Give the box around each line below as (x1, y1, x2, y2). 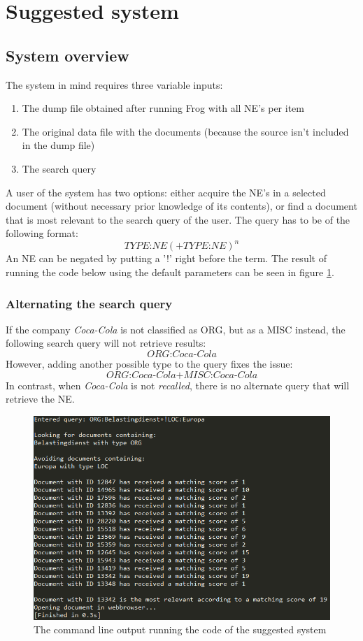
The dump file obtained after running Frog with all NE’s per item (22, 101, 304, 115)
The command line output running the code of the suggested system (34, 622, 327, 637)
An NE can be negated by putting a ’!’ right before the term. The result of (6, 251, 327, 266)
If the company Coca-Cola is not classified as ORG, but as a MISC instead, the (6, 322, 346, 336)
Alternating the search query (6, 294, 173, 312)
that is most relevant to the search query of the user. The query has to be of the (6, 212, 350, 226)
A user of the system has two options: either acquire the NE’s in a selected (6, 185, 326, 199)
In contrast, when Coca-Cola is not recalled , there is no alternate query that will (6, 377, 350, 392)
